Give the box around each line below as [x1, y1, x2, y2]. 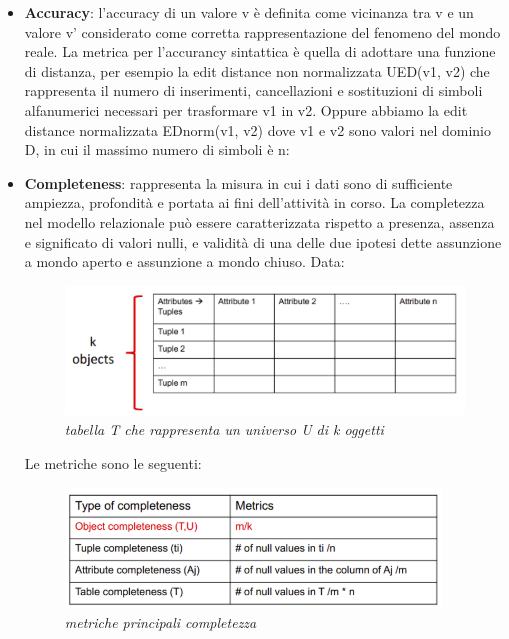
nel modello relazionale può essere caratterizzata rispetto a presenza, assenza [24, 211, 495, 232]
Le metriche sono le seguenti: [24, 452, 202, 473]
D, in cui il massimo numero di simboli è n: [24, 139, 290, 160]
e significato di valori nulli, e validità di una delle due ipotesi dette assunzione [24, 231, 502, 252]
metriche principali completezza [64, 611, 257, 632]
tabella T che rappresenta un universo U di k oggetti [64, 419, 384, 439]
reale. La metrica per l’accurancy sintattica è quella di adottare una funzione [24, 41, 496, 62]
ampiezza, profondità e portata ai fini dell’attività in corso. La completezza [24, 192, 485, 213]
